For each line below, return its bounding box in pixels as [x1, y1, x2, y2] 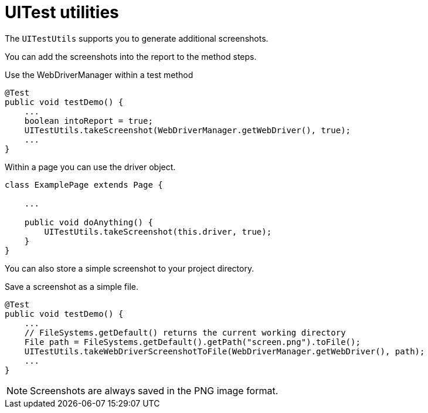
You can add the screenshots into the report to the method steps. [5, 51, 257, 62]
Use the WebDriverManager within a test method [5, 69, 193, 80]
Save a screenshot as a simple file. [5, 281, 138, 292]
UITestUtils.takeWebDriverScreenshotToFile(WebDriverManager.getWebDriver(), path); [24, 346, 425, 356]
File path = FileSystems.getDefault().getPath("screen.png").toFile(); [24, 337, 361, 347]
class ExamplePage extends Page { [5, 180, 163, 189]
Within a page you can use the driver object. [5, 161, 176, 172]
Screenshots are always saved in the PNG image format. [30, 384, 278, 397]
